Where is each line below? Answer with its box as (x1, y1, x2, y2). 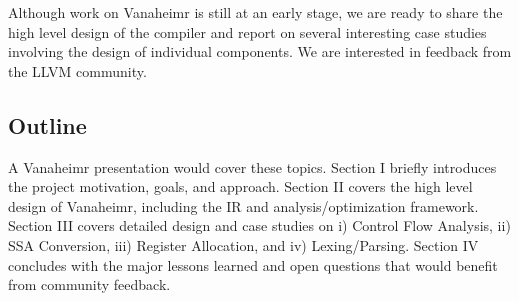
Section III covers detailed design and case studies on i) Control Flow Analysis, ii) (8, 215, 511, 236)
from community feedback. (8, 274, 171, 295)
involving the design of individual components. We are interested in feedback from (8, 41, 512, 62)
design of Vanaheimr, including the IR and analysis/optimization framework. (8, 195, 479, 216)
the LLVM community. (8, 60, 147, 81)
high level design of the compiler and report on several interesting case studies (8, 21, 487, 42)
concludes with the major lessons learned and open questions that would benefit (8, 254, 498, 275)
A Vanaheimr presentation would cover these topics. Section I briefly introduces (8, 156, 497, 177)
